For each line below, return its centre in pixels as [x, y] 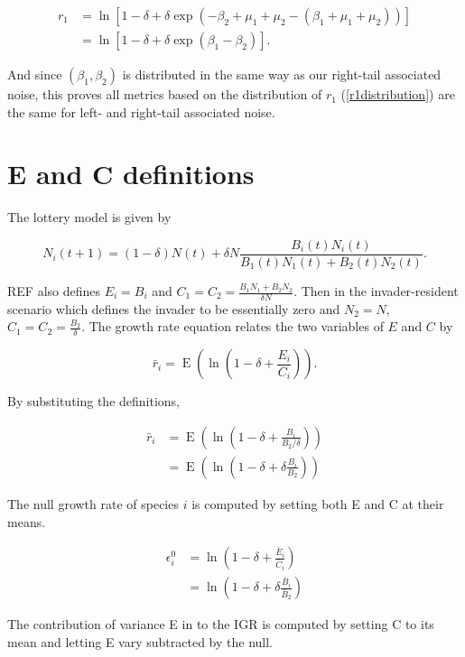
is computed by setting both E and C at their [318, 503]
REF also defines [54, 291]
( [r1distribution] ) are [398, 94]
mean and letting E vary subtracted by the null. [140, 641]
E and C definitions [131, 174]
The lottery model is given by [89, 217]
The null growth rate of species [93, 503]
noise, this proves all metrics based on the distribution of [165, 94]
